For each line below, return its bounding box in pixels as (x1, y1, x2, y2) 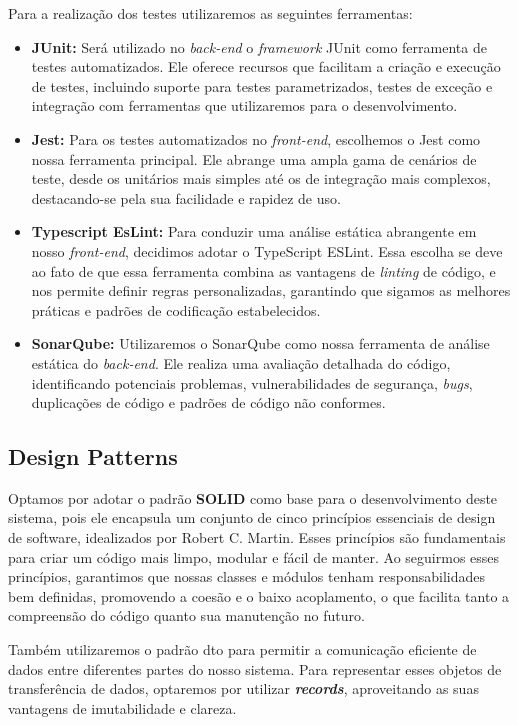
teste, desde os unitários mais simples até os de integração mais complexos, (31, 168, 491, 189)
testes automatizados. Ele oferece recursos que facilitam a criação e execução (31, 56, 501, 77)
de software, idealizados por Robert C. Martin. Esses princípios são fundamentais (8, 527, 506, 548)
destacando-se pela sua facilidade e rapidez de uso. (31, 187, 341, 208)
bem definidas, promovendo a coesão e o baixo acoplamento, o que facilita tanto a (8, 585, 510, 606)
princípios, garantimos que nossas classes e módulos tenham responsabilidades (8, 566, 486, 587)
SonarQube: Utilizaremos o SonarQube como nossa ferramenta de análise (31, 333, 490, 354)
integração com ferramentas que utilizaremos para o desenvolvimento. (31, 95, 458, 116)
